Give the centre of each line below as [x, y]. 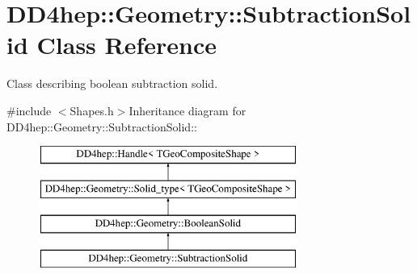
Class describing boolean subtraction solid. [112, 83]
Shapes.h [92, 110]
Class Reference [127, 45]
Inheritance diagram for [187, 110]
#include [29, 110]
